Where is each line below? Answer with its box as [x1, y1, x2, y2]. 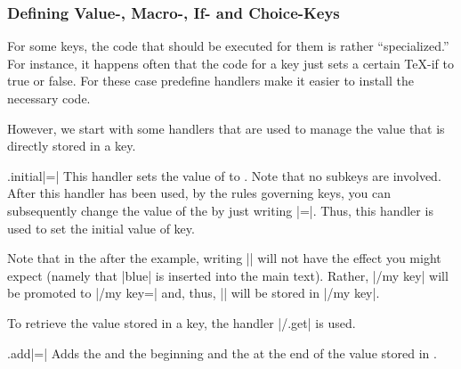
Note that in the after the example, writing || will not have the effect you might [7, 249, 441, 267]
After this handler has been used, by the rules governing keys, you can [7, 184, 392, 202]
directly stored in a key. [7, 136, 136, 155]
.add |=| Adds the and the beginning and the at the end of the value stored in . [7, 343, 437, 362]
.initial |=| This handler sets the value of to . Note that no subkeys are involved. [7, 166, 441, 184]
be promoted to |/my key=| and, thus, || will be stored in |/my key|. [7, 283, 380, 302]
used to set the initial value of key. [7, 218, 195, 237]
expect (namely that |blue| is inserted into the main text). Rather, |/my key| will [7, 266, 449, 284]
